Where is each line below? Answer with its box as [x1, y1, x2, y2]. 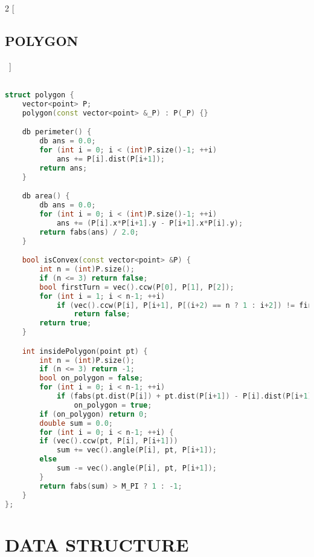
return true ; [39, 319, 92, 328]
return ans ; [39, 163, 88, 172]
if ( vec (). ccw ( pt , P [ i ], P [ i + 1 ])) [39, 437, 178, 446]
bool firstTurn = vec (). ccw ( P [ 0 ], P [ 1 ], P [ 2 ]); [39, 282, 234, 292]
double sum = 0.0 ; [39, 419, 114, 428]
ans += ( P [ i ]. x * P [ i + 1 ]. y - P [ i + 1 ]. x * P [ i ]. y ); [56, 218, 243, 227]
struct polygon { [5, 91, 74, 100]
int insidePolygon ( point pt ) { [22, 347, 148, 356]
